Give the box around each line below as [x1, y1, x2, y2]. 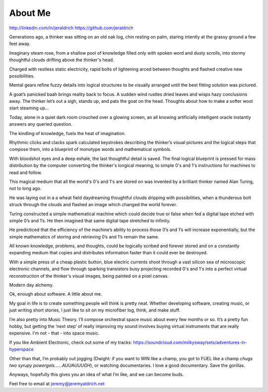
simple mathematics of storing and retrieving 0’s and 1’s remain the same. [9, 234, 159, 239]
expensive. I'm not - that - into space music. [9, 330, 100, 336]
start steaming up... [9, 105, 49, 111]
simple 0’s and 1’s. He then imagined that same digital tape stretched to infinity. [9, 218, 171, 224]
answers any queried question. [9, 121, 72, 127]
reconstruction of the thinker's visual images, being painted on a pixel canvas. [9, 273, 169, 279]
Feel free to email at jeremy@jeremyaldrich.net [9, 381, 105, 387]
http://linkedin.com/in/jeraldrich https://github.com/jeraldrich [9, 25, 134, 31]
